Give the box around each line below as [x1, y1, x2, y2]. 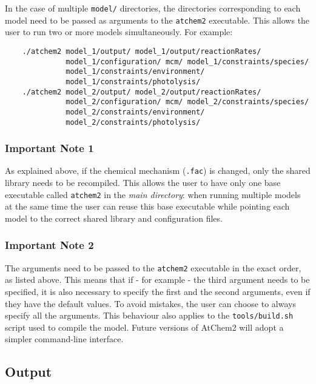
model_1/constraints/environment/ [66, 67, 205, 76]
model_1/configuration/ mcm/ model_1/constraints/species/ [66, 57, 309, 66]
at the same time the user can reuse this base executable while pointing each [5, 200, 290, 213]
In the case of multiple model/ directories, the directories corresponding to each [5, 2, 301, 14]
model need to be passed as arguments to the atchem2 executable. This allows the [5, 13, 310, 26]
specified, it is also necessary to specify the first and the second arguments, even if [5, 285, 311, 297]
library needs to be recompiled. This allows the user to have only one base [5, 176, 281, 189]
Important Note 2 [5, 237, 94, 253]
